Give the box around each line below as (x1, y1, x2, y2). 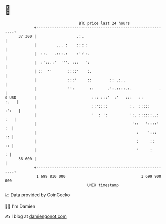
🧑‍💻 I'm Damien (5, 203, 36, 209)
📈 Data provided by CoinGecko (5, 192, 70, 198)
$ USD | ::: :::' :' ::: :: (5, 95, 143, 100)
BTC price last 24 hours (79, 21, 130, 26)
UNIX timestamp (87, 182, 119, 188)
